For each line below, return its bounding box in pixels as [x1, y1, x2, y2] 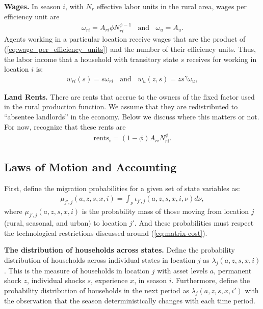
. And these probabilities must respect [134, 217, 254, 228]
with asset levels [157, 265, 208, 275]
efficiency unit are [4, 11, 60, 21]
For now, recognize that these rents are [4, 121, 126, 132]
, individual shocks [27, 275, 85, 286]
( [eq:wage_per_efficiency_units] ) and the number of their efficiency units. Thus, [4, 44, 256, 54]
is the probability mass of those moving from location [82, 206, 249, 217]
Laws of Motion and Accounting [4, 159, 177, 174]
